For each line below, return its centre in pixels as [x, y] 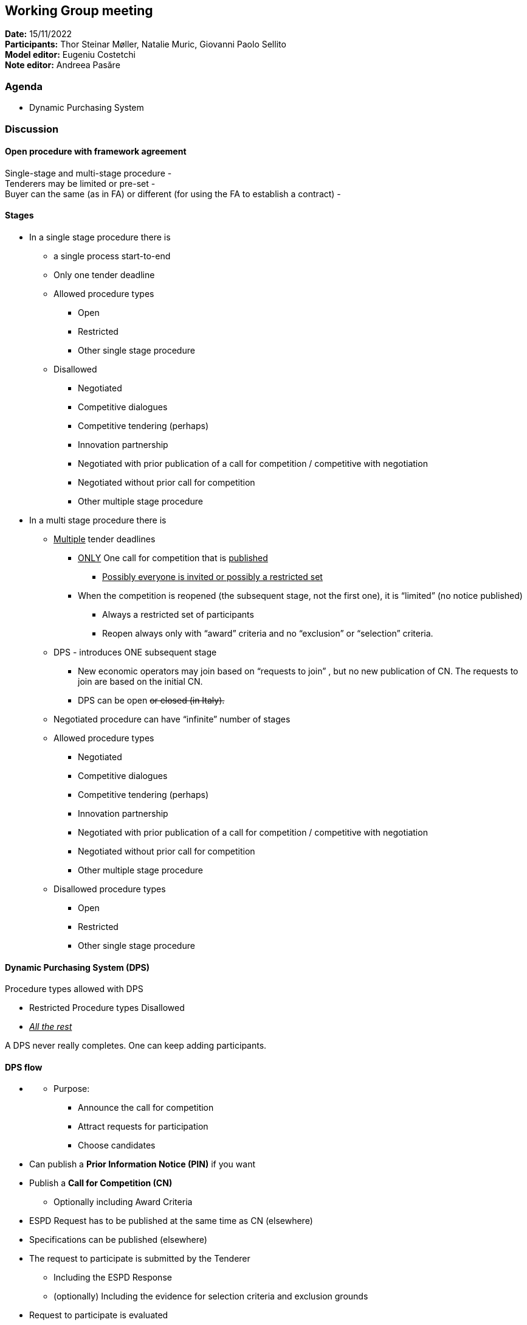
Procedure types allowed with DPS [74, 989]
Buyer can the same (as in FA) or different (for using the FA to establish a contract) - [173, 194]
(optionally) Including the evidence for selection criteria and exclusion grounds [211, 1296]
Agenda [24, 86]
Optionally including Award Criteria [123, 1202]
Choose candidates [117, 1145]
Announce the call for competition [146, 1108]
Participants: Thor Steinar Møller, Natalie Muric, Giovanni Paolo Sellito [146, 44]
